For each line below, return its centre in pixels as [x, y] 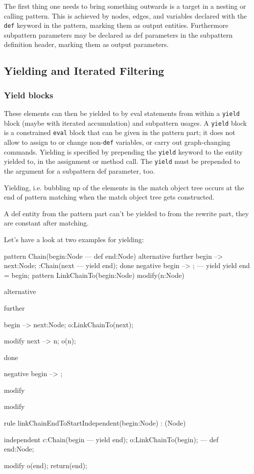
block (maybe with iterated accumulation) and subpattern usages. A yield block [126, 123]
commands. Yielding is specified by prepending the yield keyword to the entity [123, 151]
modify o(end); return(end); [46, 465]
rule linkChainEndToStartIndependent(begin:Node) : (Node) [95, 423]
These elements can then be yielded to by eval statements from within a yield [122, 113]
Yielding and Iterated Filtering [84, 71]
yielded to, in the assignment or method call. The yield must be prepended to [122, 161]
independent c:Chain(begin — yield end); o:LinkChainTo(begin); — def [111, 439]
